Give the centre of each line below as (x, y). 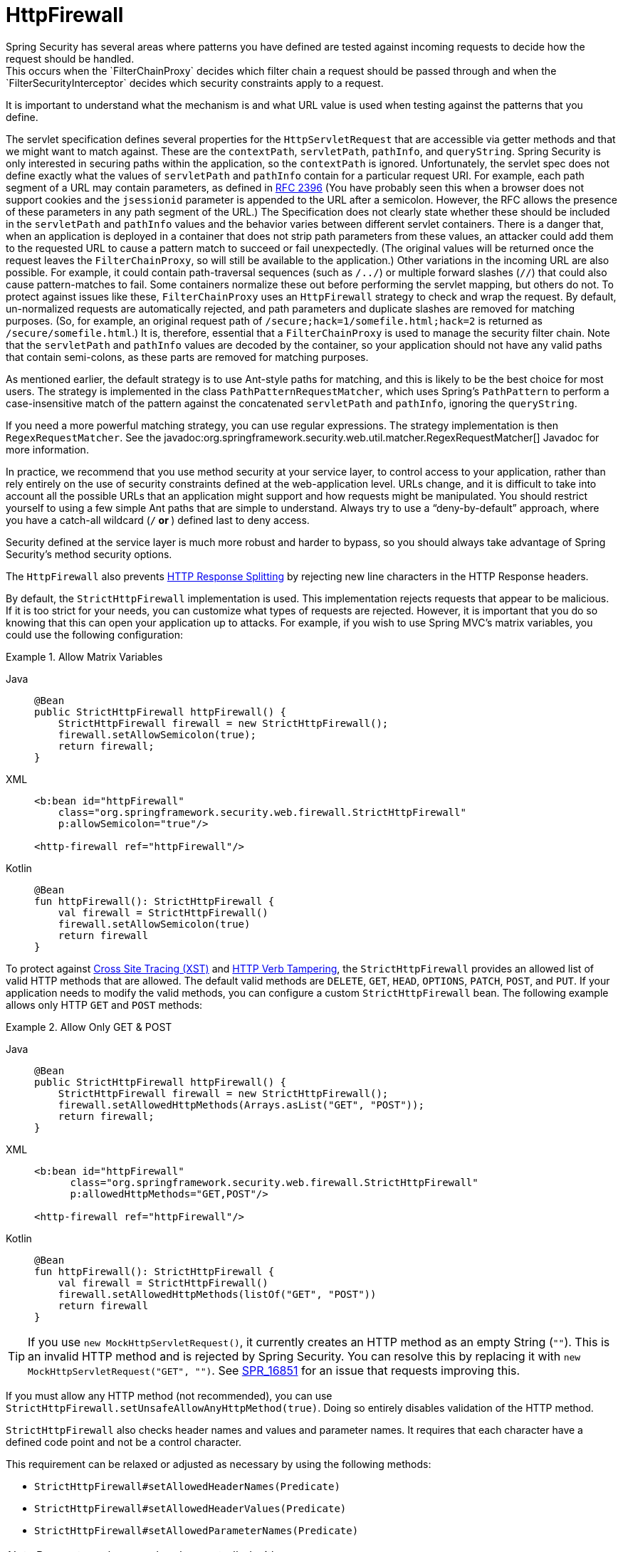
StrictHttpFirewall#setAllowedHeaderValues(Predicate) (190, 1508)
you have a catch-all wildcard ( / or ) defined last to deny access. (158, 520)
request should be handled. (70, 58)
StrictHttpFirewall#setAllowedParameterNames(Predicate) (197, 1530)
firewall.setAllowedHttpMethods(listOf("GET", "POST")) (217, 1294)
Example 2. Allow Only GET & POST (89, 1027)
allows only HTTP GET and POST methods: (104, 1005)
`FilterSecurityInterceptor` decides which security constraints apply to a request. (195, 83)
